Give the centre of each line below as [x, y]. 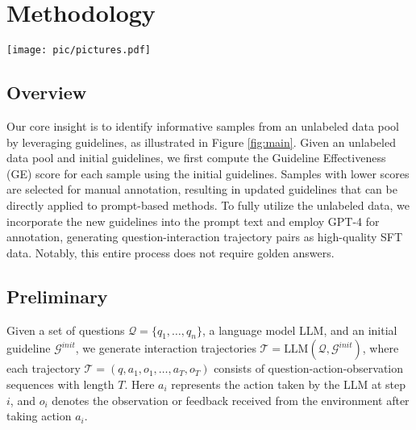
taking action [39, 416]
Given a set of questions [66, 330]
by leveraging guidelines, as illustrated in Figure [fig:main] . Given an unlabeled [201, 142]
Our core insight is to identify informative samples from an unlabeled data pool [203, 125]
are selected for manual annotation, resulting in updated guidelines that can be [202, 189]
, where [381, 348]
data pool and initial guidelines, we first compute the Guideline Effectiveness [196, 158]
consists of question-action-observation [309, 368]
